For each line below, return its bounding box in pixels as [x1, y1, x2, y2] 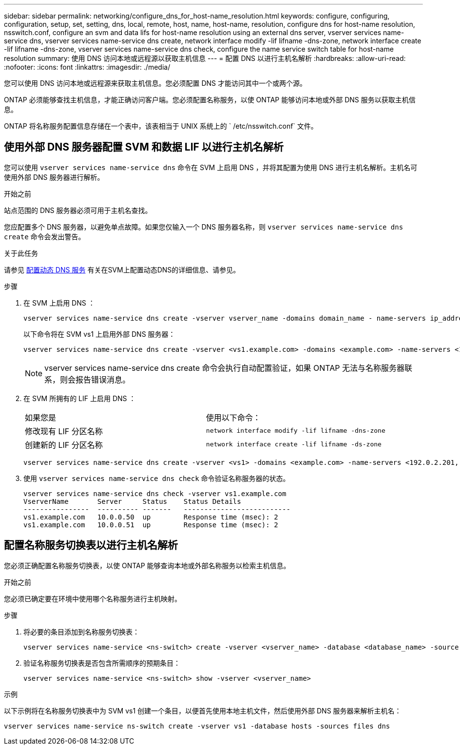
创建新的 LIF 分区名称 [25, 440, 103, 450]
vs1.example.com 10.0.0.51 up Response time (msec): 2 [23, 520, 278, 529]
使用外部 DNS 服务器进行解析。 [4, 173, 104, 181]
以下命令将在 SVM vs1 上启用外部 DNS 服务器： [23, 329, 175, 338]
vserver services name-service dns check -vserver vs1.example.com [23, 489, 287, 498]
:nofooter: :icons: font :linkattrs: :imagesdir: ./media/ [4, 63, 171, 71]
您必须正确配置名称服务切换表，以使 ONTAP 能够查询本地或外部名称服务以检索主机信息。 [4, 561, 290, 570]
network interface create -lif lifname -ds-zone [206, 441, 382, 448]
